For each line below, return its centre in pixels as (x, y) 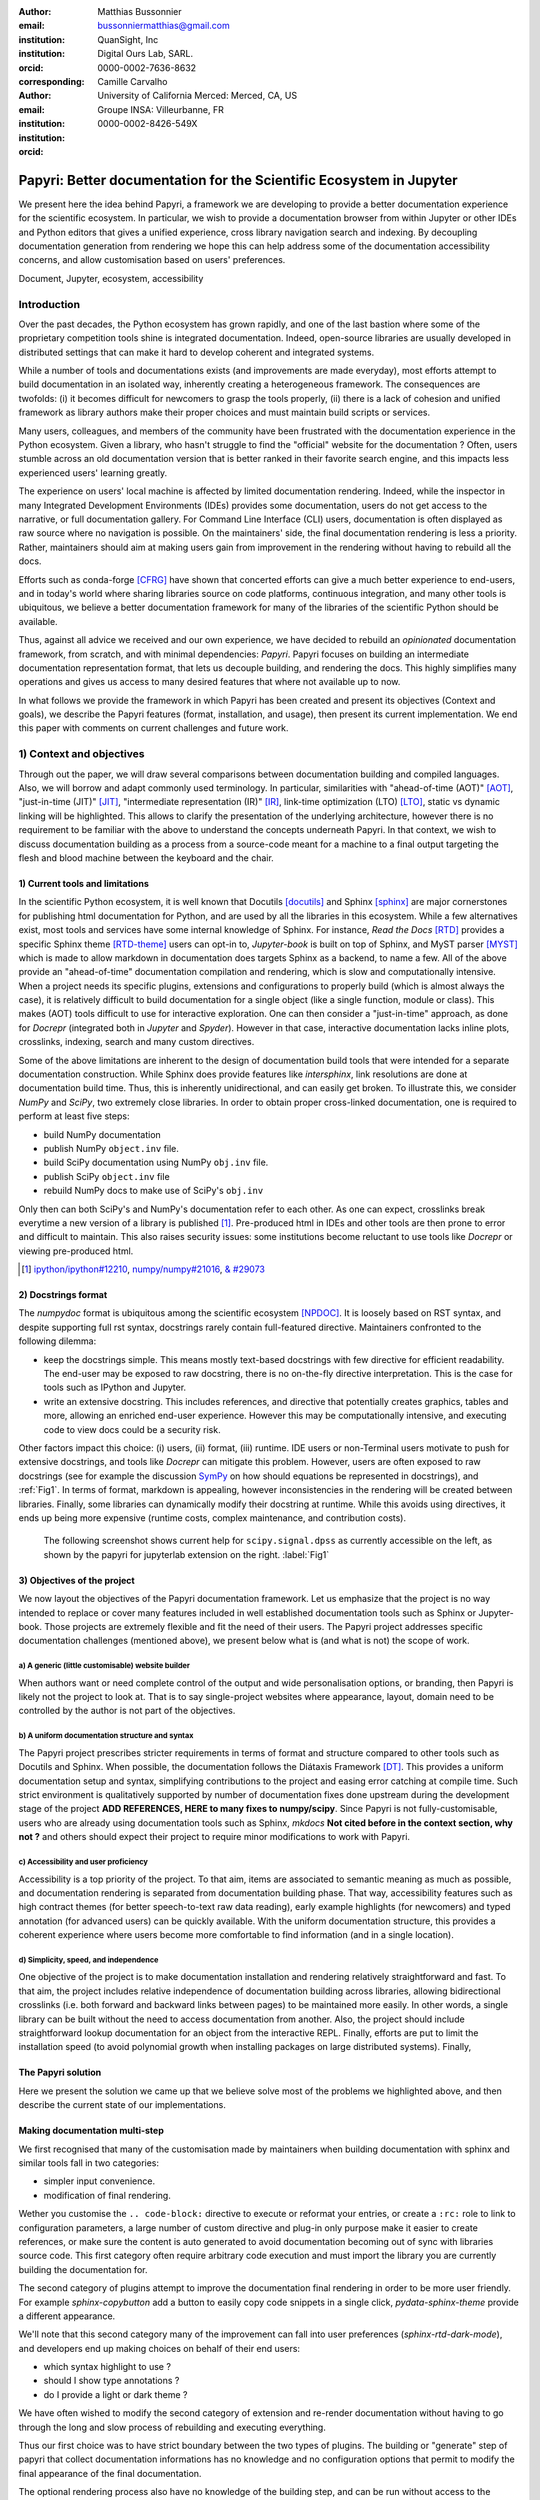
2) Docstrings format (63, 1295)
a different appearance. (67, 2316)
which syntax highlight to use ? (107, 2367)
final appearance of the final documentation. (110, 2473)
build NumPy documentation (102, 1134)
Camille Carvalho (132, 81)
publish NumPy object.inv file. (111, 1148)
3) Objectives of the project (76, 1580)
